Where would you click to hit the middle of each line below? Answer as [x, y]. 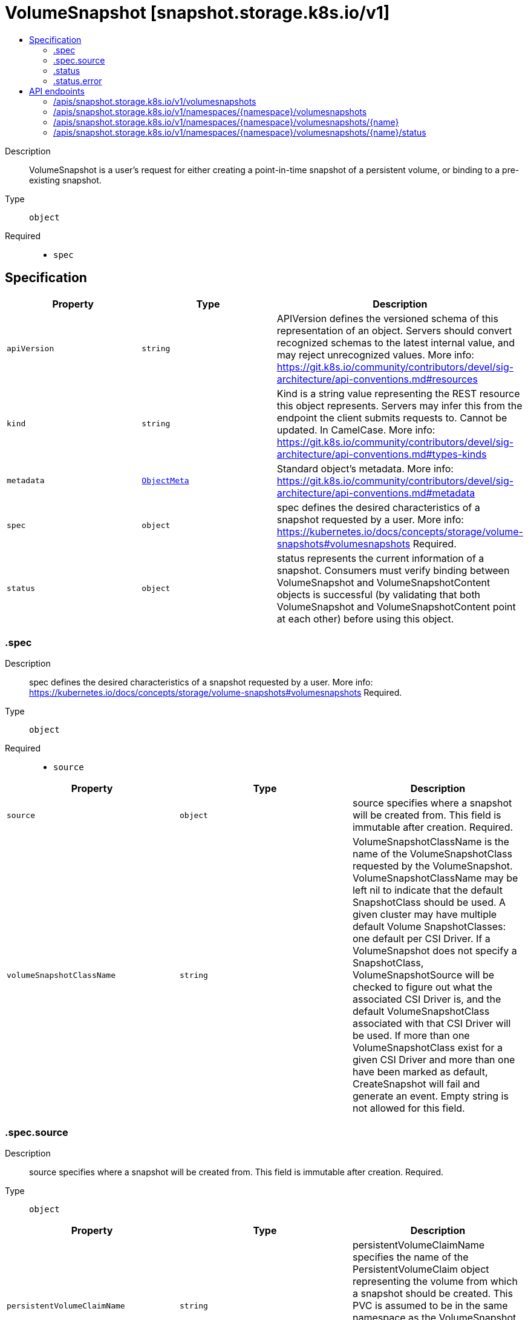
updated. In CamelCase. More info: [356, 430]
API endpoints [57, 91]
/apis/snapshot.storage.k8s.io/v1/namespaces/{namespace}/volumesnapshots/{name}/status [240, 132]
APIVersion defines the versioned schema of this [387, 318]
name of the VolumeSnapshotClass [432, 854]
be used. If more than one [411, 1036]
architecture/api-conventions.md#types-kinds [382, 454]
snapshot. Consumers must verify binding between [393, 570]
